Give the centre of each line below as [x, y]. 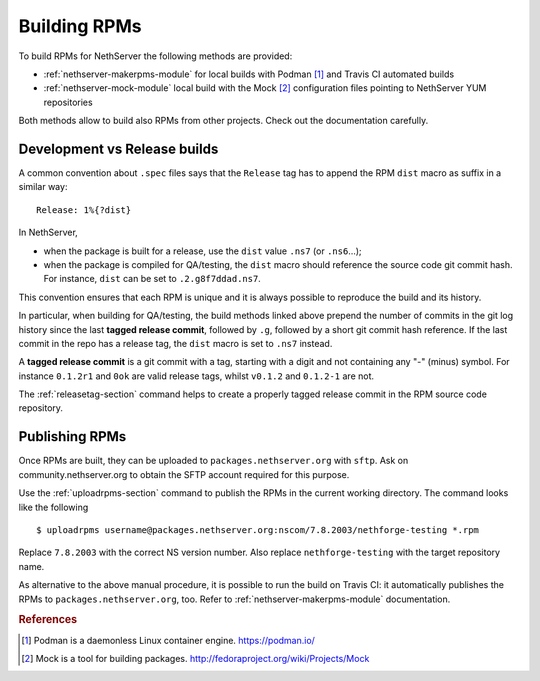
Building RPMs [80, 26]
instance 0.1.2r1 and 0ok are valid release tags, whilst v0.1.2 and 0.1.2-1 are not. [196, 376]
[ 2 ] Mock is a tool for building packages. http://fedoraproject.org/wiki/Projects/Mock [195, 658]
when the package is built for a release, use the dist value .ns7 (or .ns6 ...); [202, 251]
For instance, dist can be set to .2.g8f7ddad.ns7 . [152, 279]
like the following [53, 507]
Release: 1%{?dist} [84, 209]
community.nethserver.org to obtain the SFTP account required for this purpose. [184, 474]
